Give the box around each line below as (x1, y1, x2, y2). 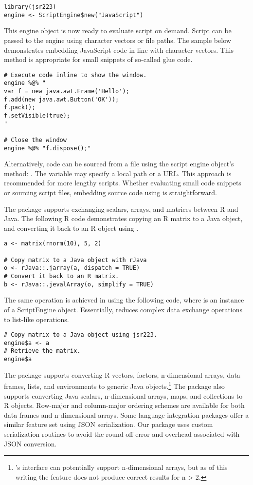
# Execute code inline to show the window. (4, 71, 147, 79)
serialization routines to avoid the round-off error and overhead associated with (4, 428, 240, 439)
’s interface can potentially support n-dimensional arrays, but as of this (15, 462, 228, 472)
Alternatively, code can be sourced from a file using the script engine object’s (4, 159, 234, 169)
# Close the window (4, 136, 67, 143)
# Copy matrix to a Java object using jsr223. (4, 331, 157, 339)
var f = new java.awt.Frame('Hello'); (4, 88, 129, 95)
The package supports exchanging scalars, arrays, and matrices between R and (4, 203, 238, 214)
